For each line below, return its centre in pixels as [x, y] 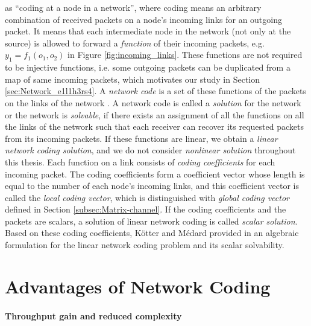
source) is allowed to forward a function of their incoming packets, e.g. [135, 43]
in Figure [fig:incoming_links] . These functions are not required [185, 55]
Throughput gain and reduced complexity [93, 315]
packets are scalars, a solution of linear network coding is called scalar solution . [151, 221]
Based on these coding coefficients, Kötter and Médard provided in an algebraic [152, 233]
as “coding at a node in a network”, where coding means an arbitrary [133, 7]
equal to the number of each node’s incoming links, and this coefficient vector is [152, 186]
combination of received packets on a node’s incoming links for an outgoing [143, 19]
